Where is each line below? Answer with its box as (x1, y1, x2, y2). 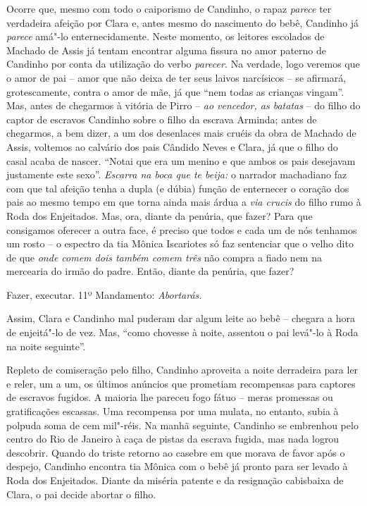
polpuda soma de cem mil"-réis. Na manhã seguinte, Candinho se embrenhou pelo (6, 417, 359, 432)
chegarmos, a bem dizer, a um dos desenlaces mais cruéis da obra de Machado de (6, 125, 356, 140)
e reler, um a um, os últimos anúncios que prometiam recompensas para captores (6, 376, 356, 390)
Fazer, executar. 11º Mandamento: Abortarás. (6, 287, 202, 302)
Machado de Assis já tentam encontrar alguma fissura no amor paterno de (6, 42, 327, 57)
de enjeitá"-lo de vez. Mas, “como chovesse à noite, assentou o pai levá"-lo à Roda (6, 325, 359, 340)
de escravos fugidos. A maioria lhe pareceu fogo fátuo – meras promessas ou (6, 390, 333, 405)
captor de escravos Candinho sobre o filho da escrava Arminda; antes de (6, 111, 317, 126)
